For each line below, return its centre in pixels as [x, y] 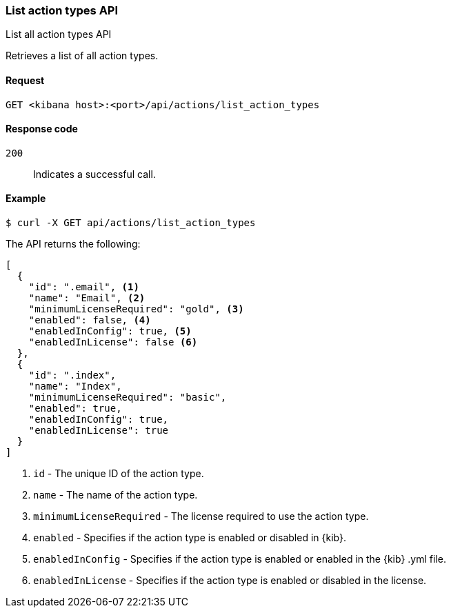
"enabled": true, [75, 409]
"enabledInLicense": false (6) [113, 342]
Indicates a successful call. [94, 174]
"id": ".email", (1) [84, 287]
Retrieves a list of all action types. [82, 56]
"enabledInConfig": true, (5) [110, 331]
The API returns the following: [73, 244]
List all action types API [59, 34]
